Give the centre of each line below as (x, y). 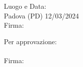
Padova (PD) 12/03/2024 (41, 15)
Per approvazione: (30, 41)
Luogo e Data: (25, 6)
